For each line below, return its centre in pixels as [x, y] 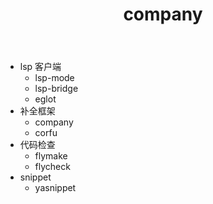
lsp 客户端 [40, 67]
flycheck [52, 167]
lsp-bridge [56, 89]
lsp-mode [54, 78]
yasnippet [55, 188]
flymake [51, 156]
